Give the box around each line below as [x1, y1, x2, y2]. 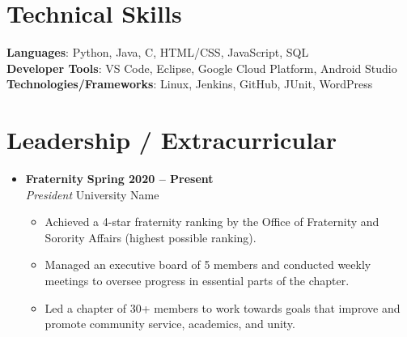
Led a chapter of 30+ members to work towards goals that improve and [45, 299, 401, 316]
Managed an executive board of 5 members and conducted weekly [45, 256, 371, 273]
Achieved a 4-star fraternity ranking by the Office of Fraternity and [45, 213, 379, 230]
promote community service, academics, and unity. [45, 315, 295, 332]
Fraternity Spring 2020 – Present [25, 170, 214, 187]
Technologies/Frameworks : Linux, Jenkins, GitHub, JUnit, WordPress [6, 75, 373, 92]
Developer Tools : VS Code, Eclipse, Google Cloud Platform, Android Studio [6, 59, 397, 76]
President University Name [25, 186, 159, 203]
